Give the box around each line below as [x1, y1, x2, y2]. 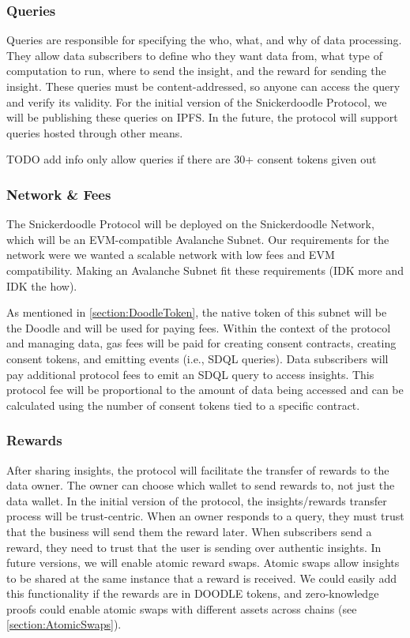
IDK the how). [6, 277, 77, 294]
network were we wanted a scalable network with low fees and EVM [6, 246, 335, 263]
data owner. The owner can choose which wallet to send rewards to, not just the [6, 477, 395, 494]
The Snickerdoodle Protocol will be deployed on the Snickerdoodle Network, [6, 216, 374, 232]
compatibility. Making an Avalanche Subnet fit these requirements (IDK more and [6, 261, 404, 278]
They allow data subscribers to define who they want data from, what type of [6, 47, 382, 63]
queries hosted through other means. [6, 124, 183, 141]
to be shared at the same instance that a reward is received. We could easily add [6, 569, 397, 586]
